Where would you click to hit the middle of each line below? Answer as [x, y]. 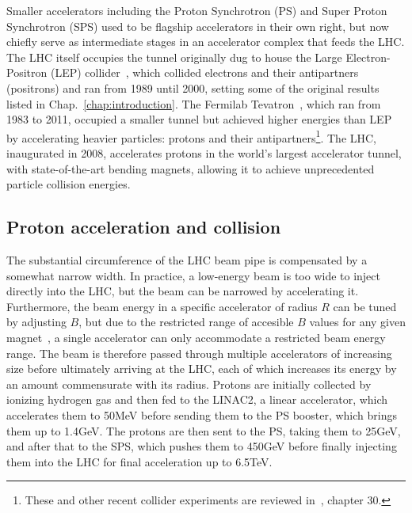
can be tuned [365, 306]
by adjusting [36, 322]
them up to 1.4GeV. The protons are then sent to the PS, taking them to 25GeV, [204, 430]
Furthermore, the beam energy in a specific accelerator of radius [162, 306]
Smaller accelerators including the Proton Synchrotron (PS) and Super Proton [197, 10]
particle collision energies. [69, 184]
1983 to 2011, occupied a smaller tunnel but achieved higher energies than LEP [199, 119]
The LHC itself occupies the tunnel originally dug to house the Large [174, 57]
